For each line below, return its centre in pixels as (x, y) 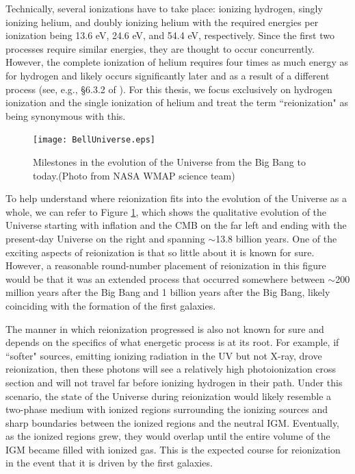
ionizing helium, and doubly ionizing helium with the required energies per (162, 22)
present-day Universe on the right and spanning (105, 238)
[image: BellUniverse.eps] (94, 140)
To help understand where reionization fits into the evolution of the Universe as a (176, 198)
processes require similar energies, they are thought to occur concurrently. (160, 48)
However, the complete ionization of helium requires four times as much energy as (177, 62)
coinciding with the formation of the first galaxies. (111, 305)
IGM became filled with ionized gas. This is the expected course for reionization (173, 449)
